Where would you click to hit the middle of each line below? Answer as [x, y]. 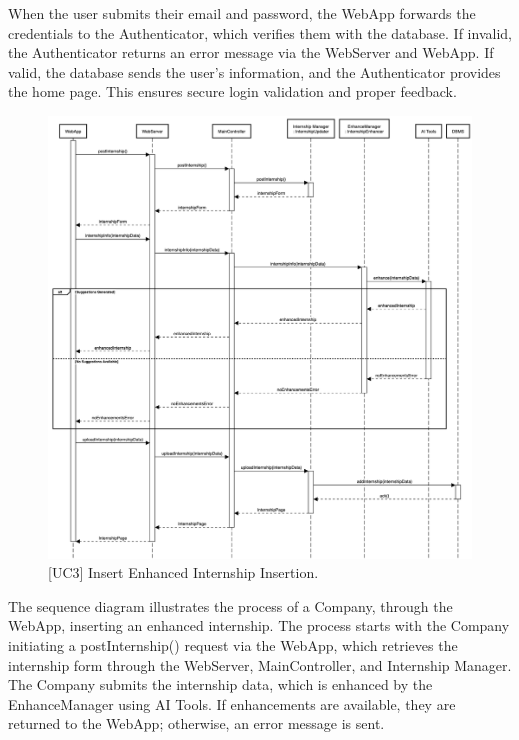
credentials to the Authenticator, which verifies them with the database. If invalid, [260, 32]
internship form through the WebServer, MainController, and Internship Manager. [260, 664]
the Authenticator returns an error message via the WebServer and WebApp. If [251, 52]
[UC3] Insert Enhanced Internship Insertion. [183, 572]
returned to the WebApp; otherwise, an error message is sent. [196, 723]
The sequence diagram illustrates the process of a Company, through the [230, 605]
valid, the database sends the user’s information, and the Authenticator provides [254, 71]
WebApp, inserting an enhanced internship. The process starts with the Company [259, 625]
